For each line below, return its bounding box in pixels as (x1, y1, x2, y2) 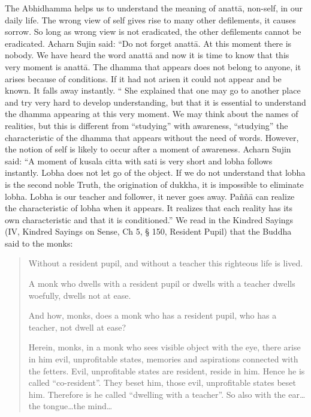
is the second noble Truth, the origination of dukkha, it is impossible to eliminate (5, 178, 304, 190)
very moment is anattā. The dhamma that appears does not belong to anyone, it (5, 60, 301, 73)
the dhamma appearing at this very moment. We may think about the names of (5, 107, 298, 120)
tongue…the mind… (43, 400, 113, 412)
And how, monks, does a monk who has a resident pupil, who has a (28, 309, 277, 322)
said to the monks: (5, 236, 73, 249)
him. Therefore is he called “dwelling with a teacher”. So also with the (28, 388, 286, 400)
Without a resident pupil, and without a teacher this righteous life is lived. (28, 257, 303, 269)
